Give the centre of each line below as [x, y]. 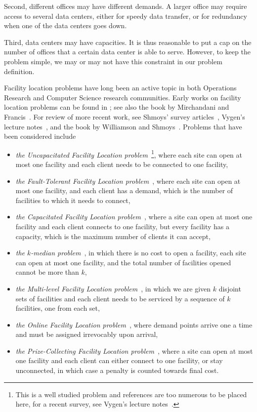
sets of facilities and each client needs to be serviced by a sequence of [120, 298]
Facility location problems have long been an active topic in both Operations [120, 88]
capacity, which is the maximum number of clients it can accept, [113, 236]
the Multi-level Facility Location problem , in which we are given [113, 288]
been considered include [40, 136]
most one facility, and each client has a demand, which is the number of [124, 190]
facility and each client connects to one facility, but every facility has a [123, 226]
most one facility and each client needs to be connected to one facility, [122, 164]
